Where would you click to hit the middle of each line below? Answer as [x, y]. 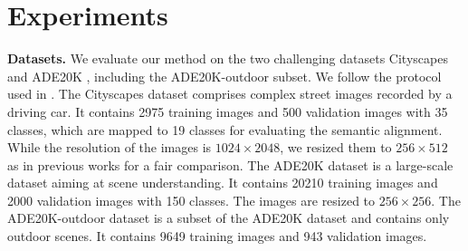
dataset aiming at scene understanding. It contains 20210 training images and [223, 183]
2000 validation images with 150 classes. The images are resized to [191, 200]
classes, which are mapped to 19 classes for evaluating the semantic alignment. [225, 129]
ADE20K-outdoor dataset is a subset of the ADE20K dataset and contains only [229, 218]
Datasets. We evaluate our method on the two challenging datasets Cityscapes [228, 58]
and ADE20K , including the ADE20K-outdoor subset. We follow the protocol [224, 76]
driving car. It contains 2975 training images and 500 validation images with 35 [228, 111]
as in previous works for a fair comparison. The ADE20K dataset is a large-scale [230, 164]
